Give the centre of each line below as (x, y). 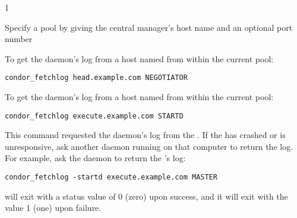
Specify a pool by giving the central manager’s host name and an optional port (149, 27)
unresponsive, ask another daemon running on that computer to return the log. (149, 146)
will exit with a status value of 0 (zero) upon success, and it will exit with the (146, 196)
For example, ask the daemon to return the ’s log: (95, 158)
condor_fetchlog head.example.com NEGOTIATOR (96, 78)
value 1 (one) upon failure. (53, 208)
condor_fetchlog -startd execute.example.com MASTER (111, 177)
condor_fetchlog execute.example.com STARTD (94, 116)
